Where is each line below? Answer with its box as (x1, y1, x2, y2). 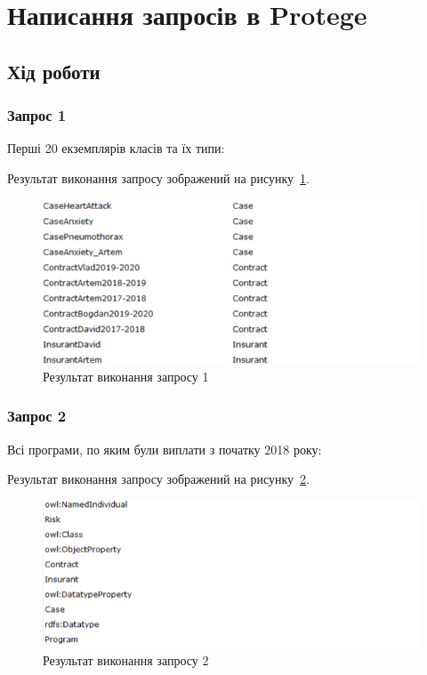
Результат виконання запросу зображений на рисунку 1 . (7, 168, 310, 187)
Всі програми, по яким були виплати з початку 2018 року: (7, 439, 322, 458)
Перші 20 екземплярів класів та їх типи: (7, 139, 225, 157)
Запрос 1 (7, 104, 67, 126)
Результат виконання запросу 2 (43, 650, 209, 669)
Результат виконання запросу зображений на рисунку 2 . (7, 470, 310, 488)
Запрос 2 (7, 405, 67, 427)
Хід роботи (7, 57, 101, 84)
